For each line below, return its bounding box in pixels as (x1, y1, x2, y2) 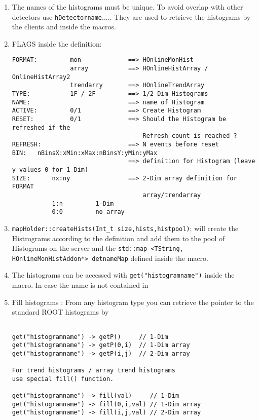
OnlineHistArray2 (12, 73, 70, 81)
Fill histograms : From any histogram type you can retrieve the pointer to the (12, 296, 254, 307)
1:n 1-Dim (52, 200, 114, 207)
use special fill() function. (12, 375, 114, 383)
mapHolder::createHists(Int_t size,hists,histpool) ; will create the (12, 222, 239, 233)
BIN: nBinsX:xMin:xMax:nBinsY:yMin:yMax (12, 149, 158, 157)
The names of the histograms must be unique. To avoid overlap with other (12, 2, 243, 12)
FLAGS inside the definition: (12, 38, 102, 49)
